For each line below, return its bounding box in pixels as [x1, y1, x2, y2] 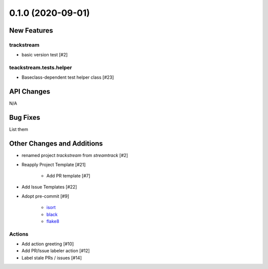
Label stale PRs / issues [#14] [21, 255, 82, 261]
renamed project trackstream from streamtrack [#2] [21, 153, 129, 159]
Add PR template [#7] [46, 172, 90, 178]
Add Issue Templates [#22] [21, 184, 77, 190]
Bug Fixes [9, 113, 41, 122]
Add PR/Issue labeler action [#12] [21, 248, 90, 254]
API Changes [9, 87, 51, 96]
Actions [9, 230, 29, 237]
